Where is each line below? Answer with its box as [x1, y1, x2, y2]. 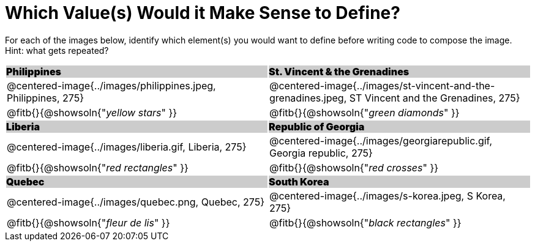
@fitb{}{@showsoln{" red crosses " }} [269, 161, 439, 174]
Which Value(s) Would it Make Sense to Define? [5, 2, 400, 23]
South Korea [269, 175, 329, 188]
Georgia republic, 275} [269, 146, 373, 159]
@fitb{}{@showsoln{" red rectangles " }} [7, 161, 189, 174]
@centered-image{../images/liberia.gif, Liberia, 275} [7, 140, 247, 153]
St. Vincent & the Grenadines [269, 65, 410, 78]
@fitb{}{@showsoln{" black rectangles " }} [269, 216, 462, 229]
